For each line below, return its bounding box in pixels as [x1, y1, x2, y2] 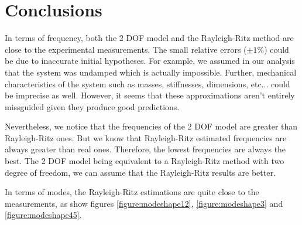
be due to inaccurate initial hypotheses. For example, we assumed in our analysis [5, 54, 295, 67]
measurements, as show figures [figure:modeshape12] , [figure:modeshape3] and [5, 197, 283, 209]
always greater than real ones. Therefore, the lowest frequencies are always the [5, 143, 286, 155]
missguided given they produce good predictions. [5, 100, 180, 112]
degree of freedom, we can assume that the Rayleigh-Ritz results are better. [5, 166, 276, 178]
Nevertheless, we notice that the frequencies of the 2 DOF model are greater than [5, 120, 298, 132]
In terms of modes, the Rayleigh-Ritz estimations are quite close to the [5, 186, 259, 198]
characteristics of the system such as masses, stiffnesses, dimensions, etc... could [5, 77, 290, 90]
